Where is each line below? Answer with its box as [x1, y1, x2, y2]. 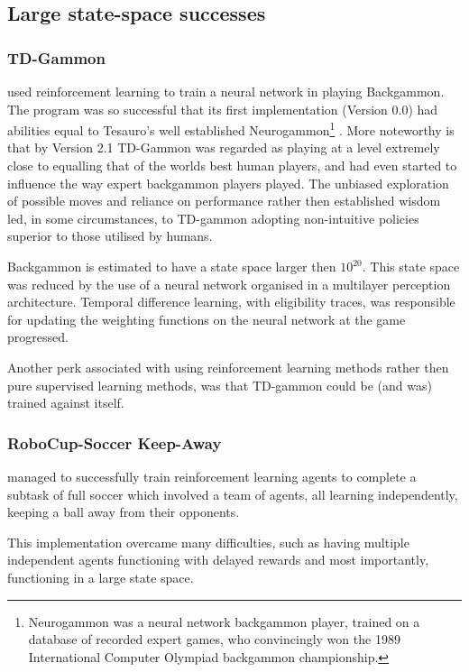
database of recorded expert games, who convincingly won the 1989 [28, 630, 400, 649]
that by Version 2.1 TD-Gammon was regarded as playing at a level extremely [7, 138, 440, 157]
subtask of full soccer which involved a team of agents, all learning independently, [7, 484, 458, 503]
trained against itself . [7, 393, 124, 412]
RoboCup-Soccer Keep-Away [7, 431, 222, 454]
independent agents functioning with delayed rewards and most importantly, [7, 550, 429, 569]
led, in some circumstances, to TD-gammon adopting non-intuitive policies [7, 208, 419, 227]
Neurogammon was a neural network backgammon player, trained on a [28, 612, 420, 631]
